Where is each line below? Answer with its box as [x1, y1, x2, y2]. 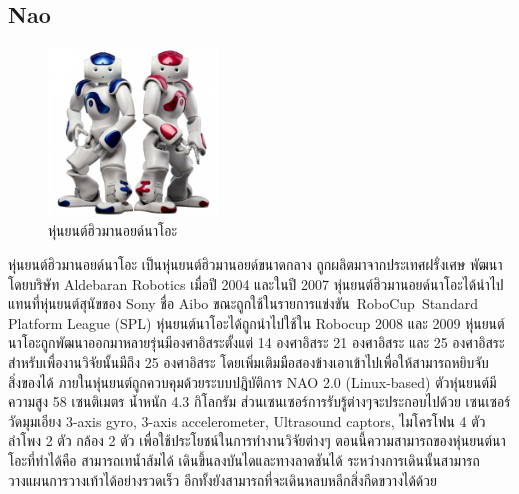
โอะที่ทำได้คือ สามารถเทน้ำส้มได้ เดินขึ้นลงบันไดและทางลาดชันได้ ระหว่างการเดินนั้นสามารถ [8, 449, 480, 470]
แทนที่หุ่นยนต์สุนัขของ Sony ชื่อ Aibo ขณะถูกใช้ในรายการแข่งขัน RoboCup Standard [8, 293, 478, 314]
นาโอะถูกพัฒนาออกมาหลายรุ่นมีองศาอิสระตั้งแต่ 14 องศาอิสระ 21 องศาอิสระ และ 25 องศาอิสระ [8, 332, 505, 353]
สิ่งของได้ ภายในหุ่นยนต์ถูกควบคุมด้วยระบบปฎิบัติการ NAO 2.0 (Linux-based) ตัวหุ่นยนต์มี [8, 371, 497, 392]
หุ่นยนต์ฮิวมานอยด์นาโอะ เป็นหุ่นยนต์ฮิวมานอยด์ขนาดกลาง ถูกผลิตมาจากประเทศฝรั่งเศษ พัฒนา [8, 253, 503, 274]
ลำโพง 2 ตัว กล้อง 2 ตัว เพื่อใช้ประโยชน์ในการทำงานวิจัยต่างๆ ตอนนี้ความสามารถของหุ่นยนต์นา [8, 430, 506, 451]
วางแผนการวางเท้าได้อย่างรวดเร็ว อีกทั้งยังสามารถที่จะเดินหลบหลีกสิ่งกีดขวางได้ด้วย [8, 469, 437, 490]
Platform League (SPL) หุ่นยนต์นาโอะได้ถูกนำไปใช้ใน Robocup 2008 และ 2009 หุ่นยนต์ [8, 312, 505, 333]
